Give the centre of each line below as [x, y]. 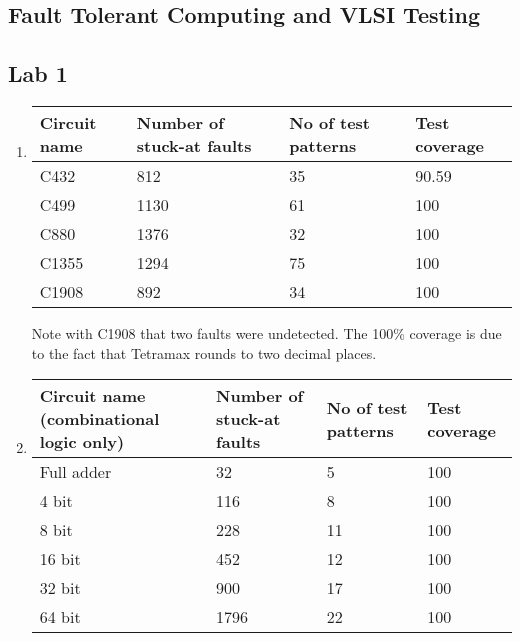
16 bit [60, 559]
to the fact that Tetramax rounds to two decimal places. [204, 352]
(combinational [99, 419]
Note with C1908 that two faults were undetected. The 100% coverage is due [266, 332]
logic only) [82, 442]
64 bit [60, 617]
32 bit [60, 588]
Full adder [75, 472]
